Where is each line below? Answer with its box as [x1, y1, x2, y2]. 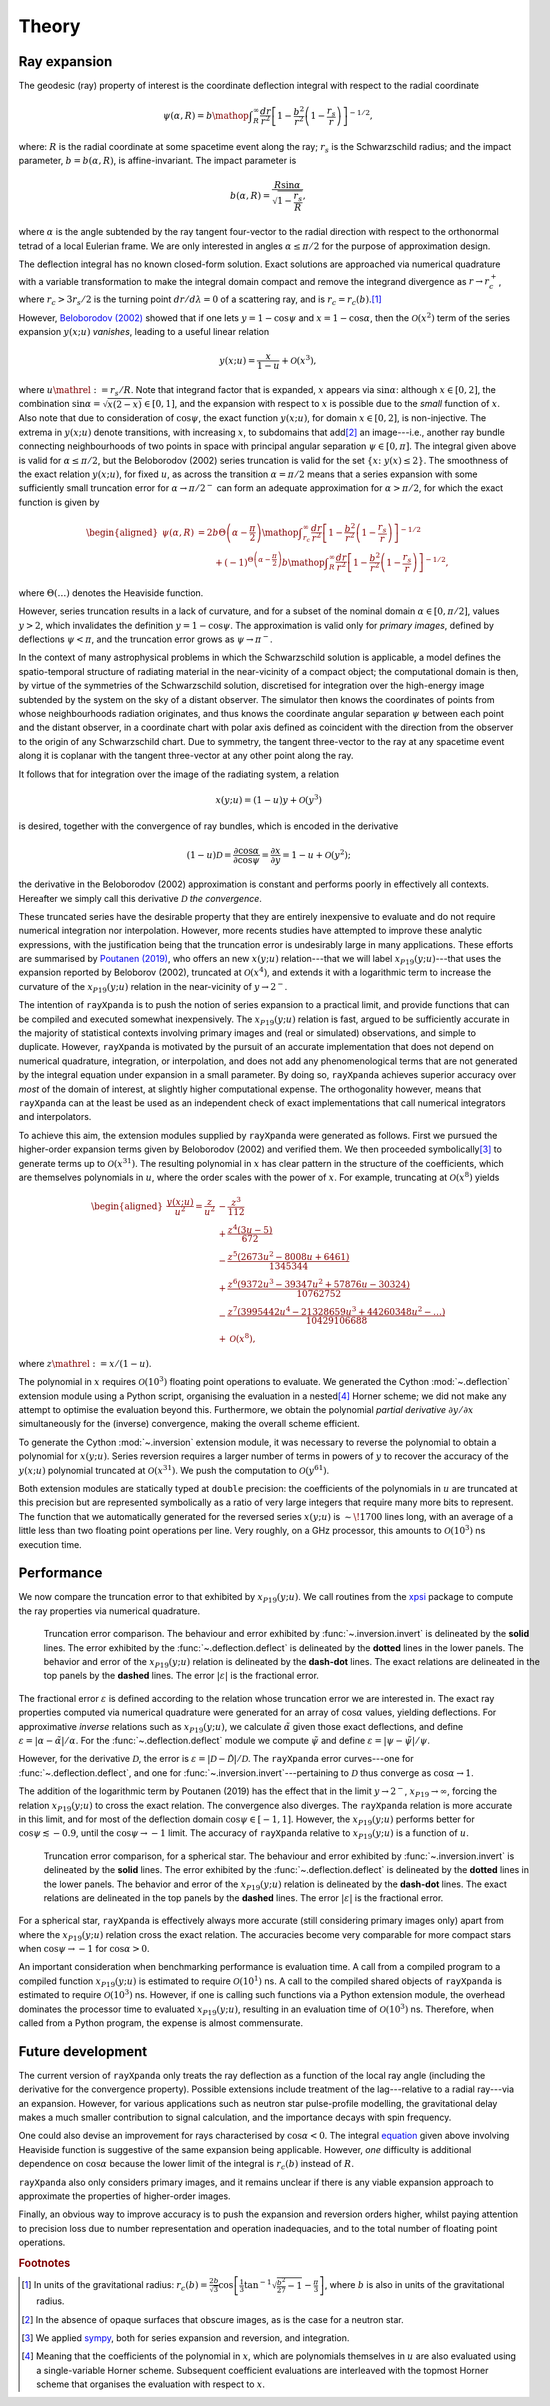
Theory [18, 15, 81, 37]
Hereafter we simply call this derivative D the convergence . [18, 892, 262, 904]
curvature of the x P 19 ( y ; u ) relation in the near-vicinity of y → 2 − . [18, 980, 288, 995]
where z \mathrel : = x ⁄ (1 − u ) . [18, 1357, 152, 1369]
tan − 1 [243, 2278, 272, 2291]
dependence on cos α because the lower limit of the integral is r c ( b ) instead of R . [18, 2158, 355, 2172]
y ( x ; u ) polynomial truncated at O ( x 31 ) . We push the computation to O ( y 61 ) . [18, 1463, 330, 1476]
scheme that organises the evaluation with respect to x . [36, 2378, 265, 2390]
